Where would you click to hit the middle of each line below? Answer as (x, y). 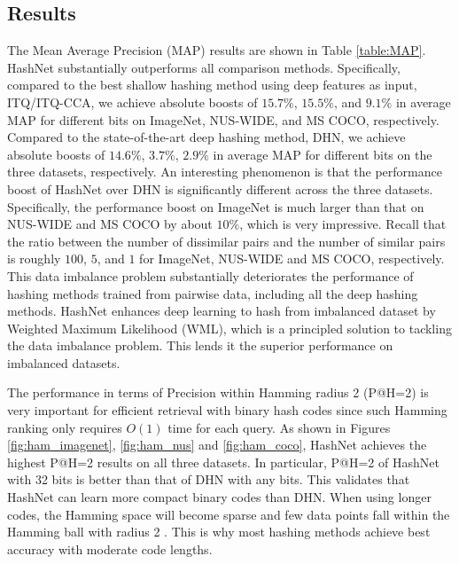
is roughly (34, 258)
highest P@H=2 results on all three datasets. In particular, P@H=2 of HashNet (223, 462)
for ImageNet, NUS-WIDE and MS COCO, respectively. (292, 258)
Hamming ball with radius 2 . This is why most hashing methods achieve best (219, 532)
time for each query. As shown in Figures (279, 427)
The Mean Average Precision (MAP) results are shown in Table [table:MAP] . (217, 50)
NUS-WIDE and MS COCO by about (110, 224)
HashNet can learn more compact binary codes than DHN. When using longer (219, 497)
